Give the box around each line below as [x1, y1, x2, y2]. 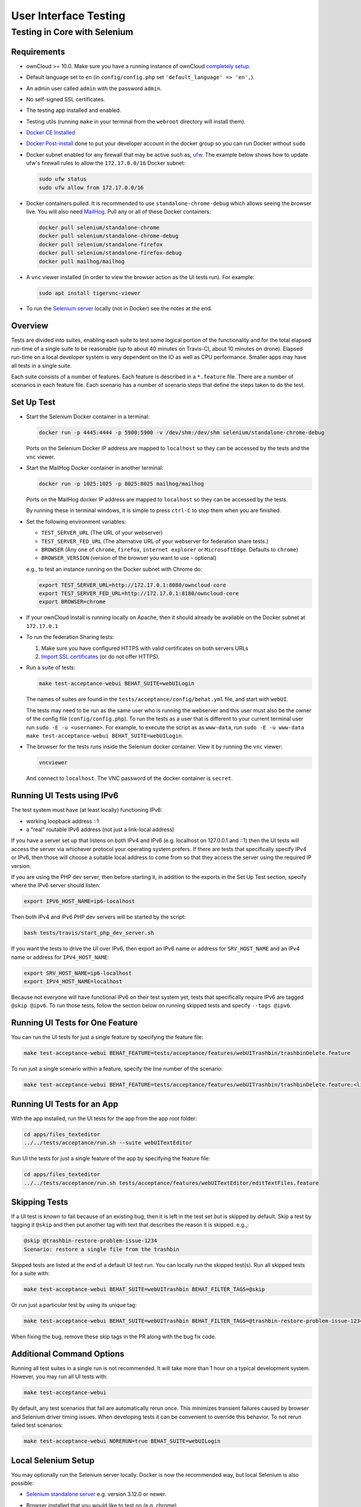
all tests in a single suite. [11, 362, 72, 369]
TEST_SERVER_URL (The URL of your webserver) [41, 529, 163, 536]
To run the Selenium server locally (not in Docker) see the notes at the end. [26, 305, 213, 312]
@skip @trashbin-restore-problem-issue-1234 [23, 1238, 158, 1244]
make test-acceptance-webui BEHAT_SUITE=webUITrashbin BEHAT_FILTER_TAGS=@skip [23, 1286, 265, 1293]
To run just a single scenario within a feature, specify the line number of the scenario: [11, 1065, 223, 1072]
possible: [11, 1480, 34, 1487]
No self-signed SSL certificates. [26, 95, 105, 102]
